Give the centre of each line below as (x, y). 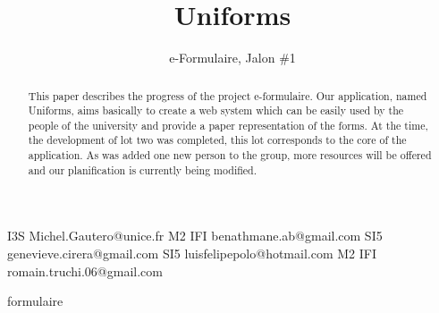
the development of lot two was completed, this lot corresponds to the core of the (217, 140)
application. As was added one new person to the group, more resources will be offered (230, 155)
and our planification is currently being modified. (143, 169)
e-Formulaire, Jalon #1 (232, 58)
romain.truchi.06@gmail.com (85, 271)
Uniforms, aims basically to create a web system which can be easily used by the (216, 110)
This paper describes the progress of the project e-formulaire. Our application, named (228, 95)
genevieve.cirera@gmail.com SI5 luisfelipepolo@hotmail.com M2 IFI (192, 254)
